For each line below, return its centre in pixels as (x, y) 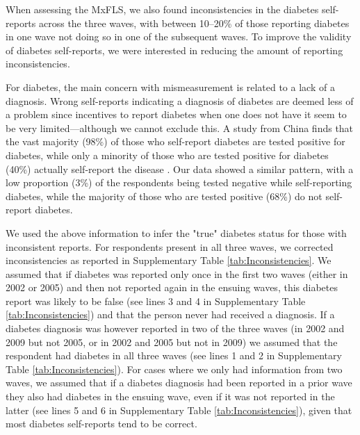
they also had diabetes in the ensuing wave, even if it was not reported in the (170, 396)
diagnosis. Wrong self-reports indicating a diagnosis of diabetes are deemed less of (180, 100)
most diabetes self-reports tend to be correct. (101, 424)
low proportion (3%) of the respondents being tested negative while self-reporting (179, 182)
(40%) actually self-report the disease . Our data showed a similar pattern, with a (180, 169)
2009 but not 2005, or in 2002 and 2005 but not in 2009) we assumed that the (172, 342)
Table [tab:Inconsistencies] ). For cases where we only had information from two (174, 369)
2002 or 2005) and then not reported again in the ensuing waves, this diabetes (172, 287)
